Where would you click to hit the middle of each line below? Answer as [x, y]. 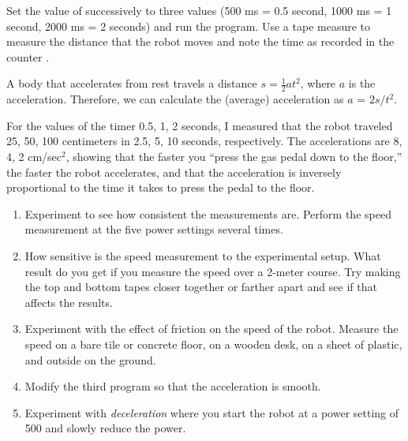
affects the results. [69, 302]
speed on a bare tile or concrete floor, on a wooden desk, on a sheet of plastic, [213, 344]
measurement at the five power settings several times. [154, 229]
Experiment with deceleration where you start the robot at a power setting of [212, 412]
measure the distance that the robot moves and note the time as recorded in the [200, 41]
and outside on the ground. [90, 359]
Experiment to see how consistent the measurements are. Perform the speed [208, 213]
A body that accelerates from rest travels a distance [132, 83]
